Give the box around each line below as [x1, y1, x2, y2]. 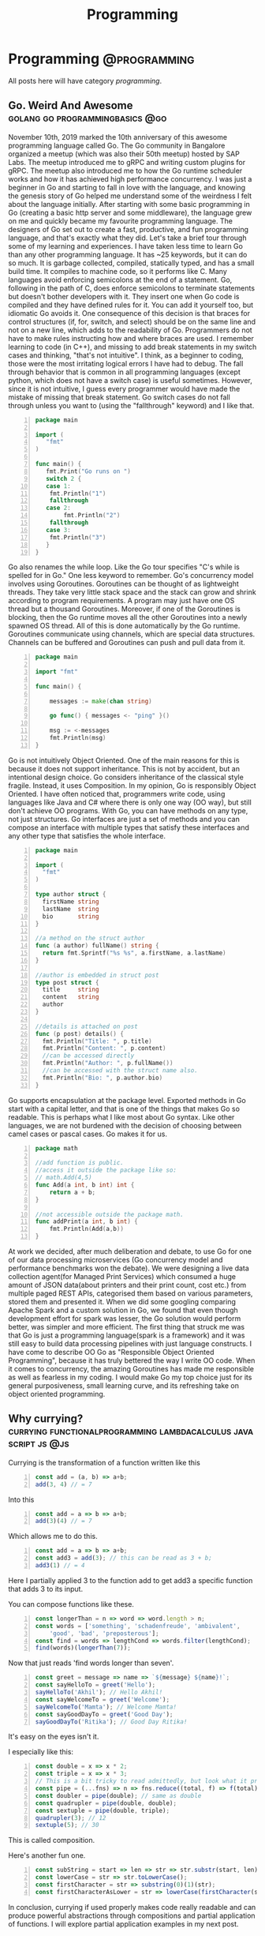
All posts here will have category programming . [8, 76, 162, 85]
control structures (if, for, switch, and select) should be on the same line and [8, 317, 256, 326]
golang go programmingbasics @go [8, 111, 167, 125]
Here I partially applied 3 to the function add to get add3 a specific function [8, 1575, 253, 1585]
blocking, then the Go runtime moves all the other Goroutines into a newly [8, 613, 248, 622]
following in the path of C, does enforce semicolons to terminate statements [8, 283, 255, 293]
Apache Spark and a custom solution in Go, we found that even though [8, 1305, 238, 1315]
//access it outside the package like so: [35, 1166, 177, 1174]
